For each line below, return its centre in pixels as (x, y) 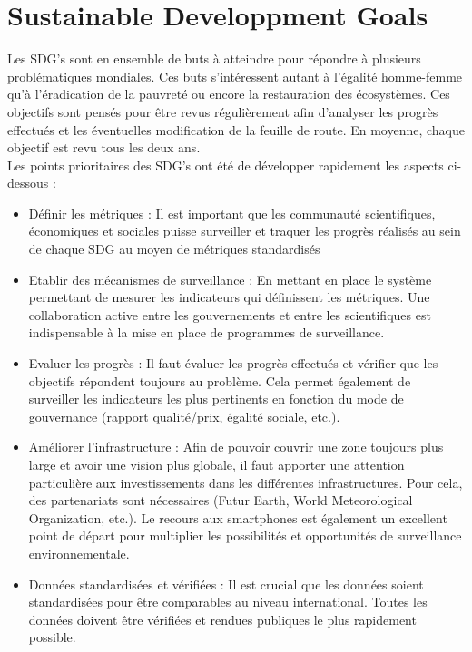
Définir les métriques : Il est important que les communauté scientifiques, (232, 213)
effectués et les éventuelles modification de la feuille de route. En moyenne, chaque (236, 129)
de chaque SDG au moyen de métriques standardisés (174, 249)
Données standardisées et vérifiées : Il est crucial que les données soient (226, 584)
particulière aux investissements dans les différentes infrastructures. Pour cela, (246, 482)
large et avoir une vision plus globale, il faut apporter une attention (216, 464)
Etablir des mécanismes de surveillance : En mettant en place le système (230, 279)
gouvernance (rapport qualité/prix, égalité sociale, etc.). (184, 416)
